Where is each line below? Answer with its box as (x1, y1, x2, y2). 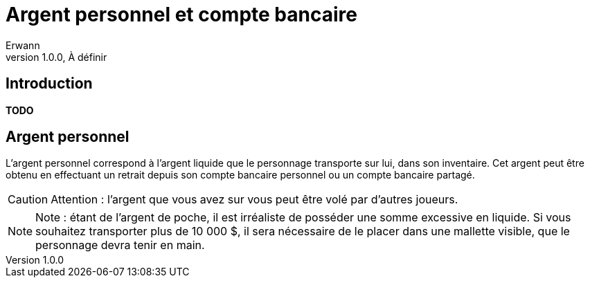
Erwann (6, 39, 40, 51)
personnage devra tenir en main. (35, 238, 205, 253)
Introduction (6, 75, 93, 93)
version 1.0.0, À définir (6, 51, 107, 63)
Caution (8, 192, 48, 207)
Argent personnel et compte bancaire (6, 3, 357, 26)
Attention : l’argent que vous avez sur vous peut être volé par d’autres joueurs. (51, 192, 458, 207)
